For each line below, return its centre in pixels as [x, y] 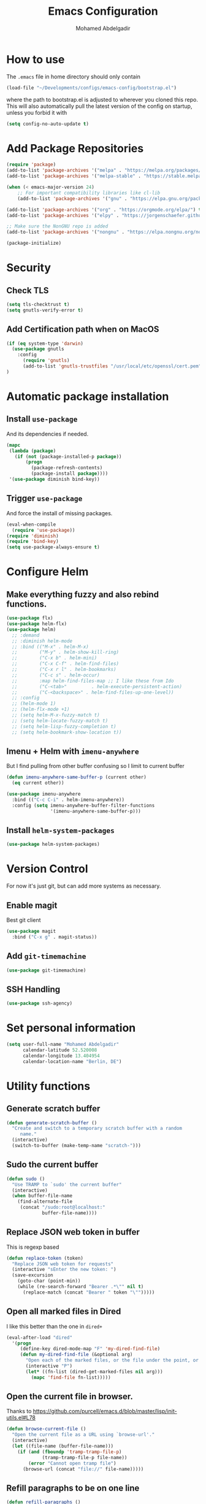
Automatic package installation [88, 396]
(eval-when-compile [31, 524]
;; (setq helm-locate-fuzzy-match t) [60, 721]
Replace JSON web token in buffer [73, 1232]
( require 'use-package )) [44, 530]
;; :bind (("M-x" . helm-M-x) [50, 646]
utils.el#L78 [21, 1418]
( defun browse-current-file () [46, 1429]
